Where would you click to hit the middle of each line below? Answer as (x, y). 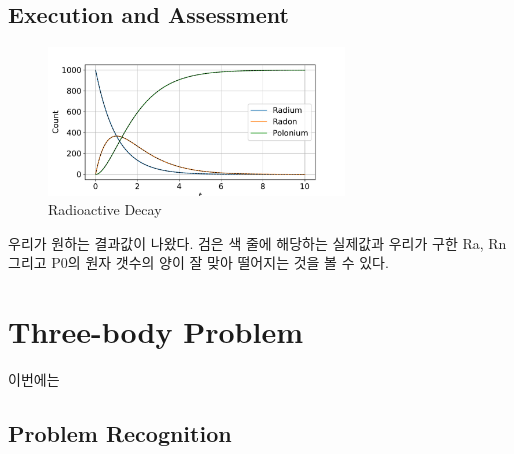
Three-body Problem (155, 331)
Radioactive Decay (105, 209)
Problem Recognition (120, 433)
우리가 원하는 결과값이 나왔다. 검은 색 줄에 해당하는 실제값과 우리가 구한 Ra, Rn (257, 242)
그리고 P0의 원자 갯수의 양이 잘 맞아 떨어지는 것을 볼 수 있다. (198, 262)
